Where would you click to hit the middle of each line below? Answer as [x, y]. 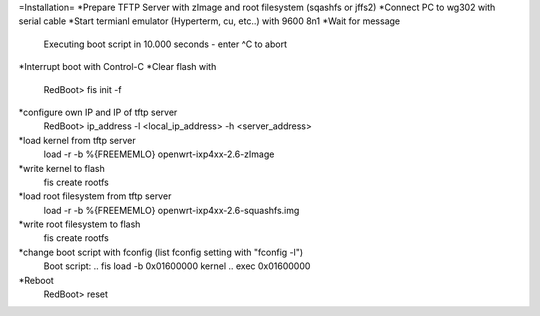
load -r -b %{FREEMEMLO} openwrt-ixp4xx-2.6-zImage [159, 154]
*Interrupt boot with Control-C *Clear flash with [117, 67]
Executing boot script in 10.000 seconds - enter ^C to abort [165, 44]
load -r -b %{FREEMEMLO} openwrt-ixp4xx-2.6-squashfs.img [171, 210]
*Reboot [36, 280]
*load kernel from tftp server [77, 140]
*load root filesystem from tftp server [95, 196]
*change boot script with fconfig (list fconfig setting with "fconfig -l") [161, 252]
